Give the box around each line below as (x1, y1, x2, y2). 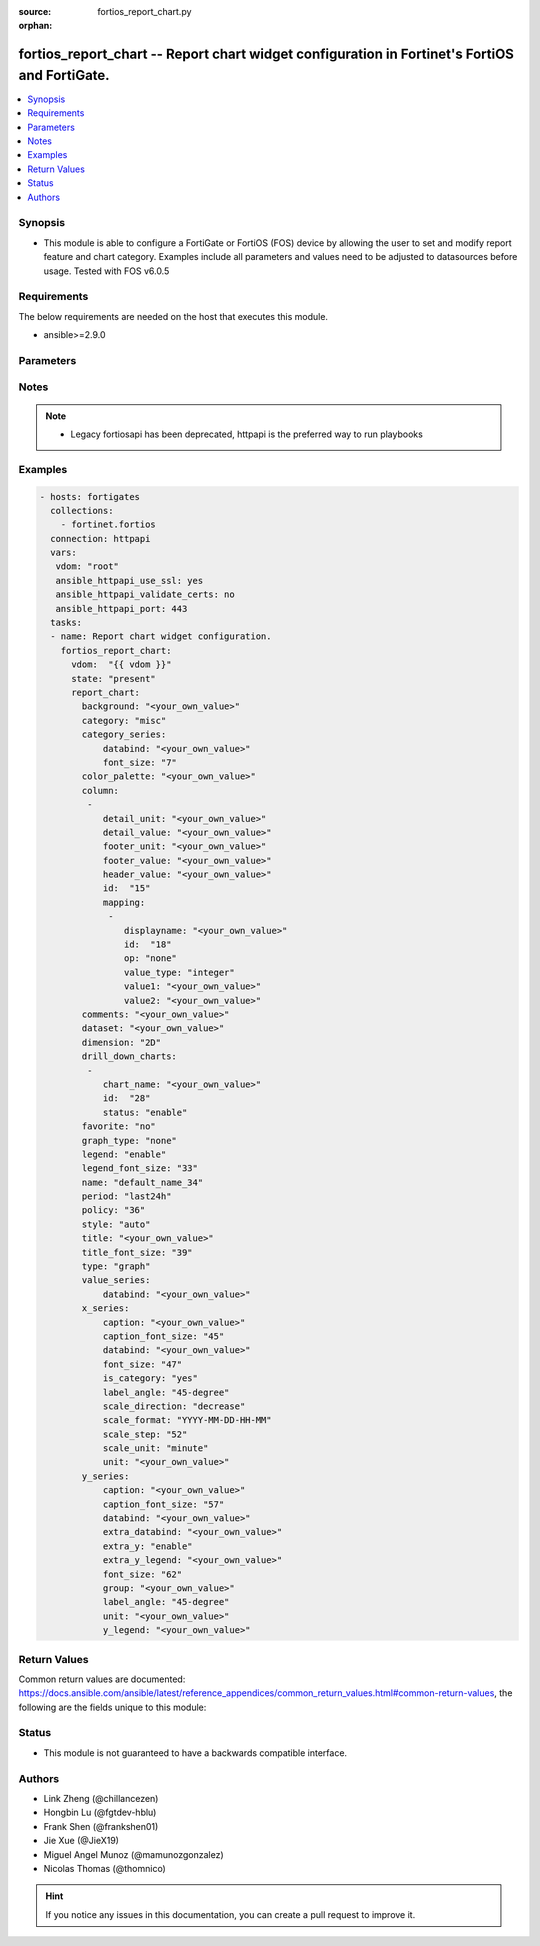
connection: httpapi (50, 533, 151, 544)
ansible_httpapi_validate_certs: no (55, 589, 235, 600)
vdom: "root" (55, 561, 120, 572)
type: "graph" (81, 1261, 151, 1272)
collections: (50, 505, 114, 516)
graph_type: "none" (81, 1135, 177, 1146)
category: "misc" (81, 715, 167, 726)
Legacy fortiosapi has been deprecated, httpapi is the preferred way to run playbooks (70, 428, 424, 440)
